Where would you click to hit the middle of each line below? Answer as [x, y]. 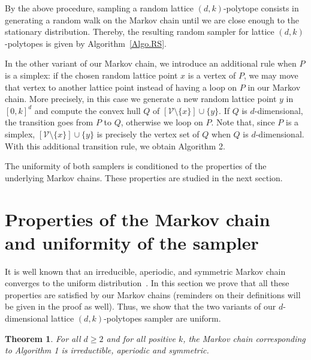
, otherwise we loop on [162, 122]
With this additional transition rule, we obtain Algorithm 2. [115, 145]
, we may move [271, 75]
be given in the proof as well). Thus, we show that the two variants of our [141, 306]
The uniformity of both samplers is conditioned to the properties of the [136, 166]
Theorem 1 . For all [43, 338]
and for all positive [141, 338]
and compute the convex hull [87, 110]
